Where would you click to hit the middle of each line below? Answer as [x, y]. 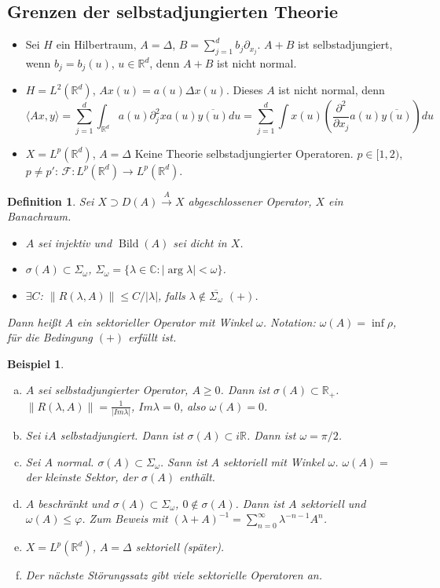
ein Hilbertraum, [96, 44]
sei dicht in [200, 242]
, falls [172, 295]
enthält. [197, 477]
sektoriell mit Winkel [274, 461]
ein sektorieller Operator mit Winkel [165, 321]
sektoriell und [333, 503]
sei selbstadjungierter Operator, [113, 390]
